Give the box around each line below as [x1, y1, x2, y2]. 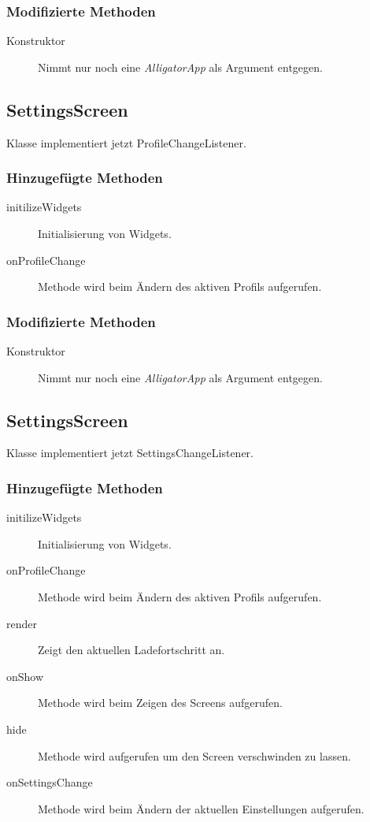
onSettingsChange [6, 774, 93, 790]
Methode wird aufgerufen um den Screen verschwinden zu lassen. [38, 747, 351, 764]
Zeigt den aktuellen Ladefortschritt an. [38, 642, 225, 658]
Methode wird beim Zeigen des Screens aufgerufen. [38, 694, 283, 711]
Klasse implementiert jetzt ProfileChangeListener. [6, 134, 246, 151]
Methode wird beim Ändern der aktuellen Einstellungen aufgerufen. [38, 800, 364, 816]
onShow [6, 668, 44, 684]
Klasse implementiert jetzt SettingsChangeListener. [6, 444, 254, 461]
